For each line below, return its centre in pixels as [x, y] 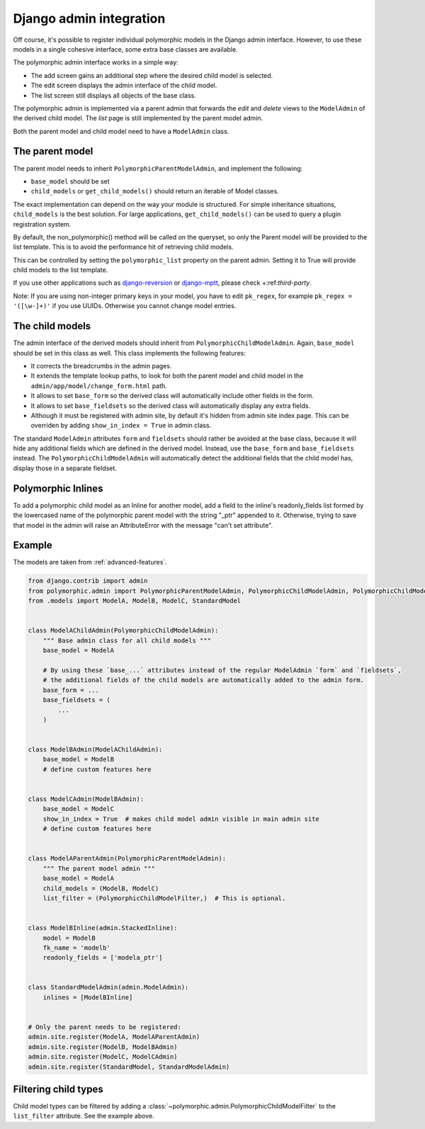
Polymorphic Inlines [58, 488]
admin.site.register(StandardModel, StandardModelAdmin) [129, 1067]
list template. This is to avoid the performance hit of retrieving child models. [123, 247]
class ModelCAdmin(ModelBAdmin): [86, 799]
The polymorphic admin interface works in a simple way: [96, 62]
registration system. [42, 224]
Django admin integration [89, 18]
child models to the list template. [61, 270]
